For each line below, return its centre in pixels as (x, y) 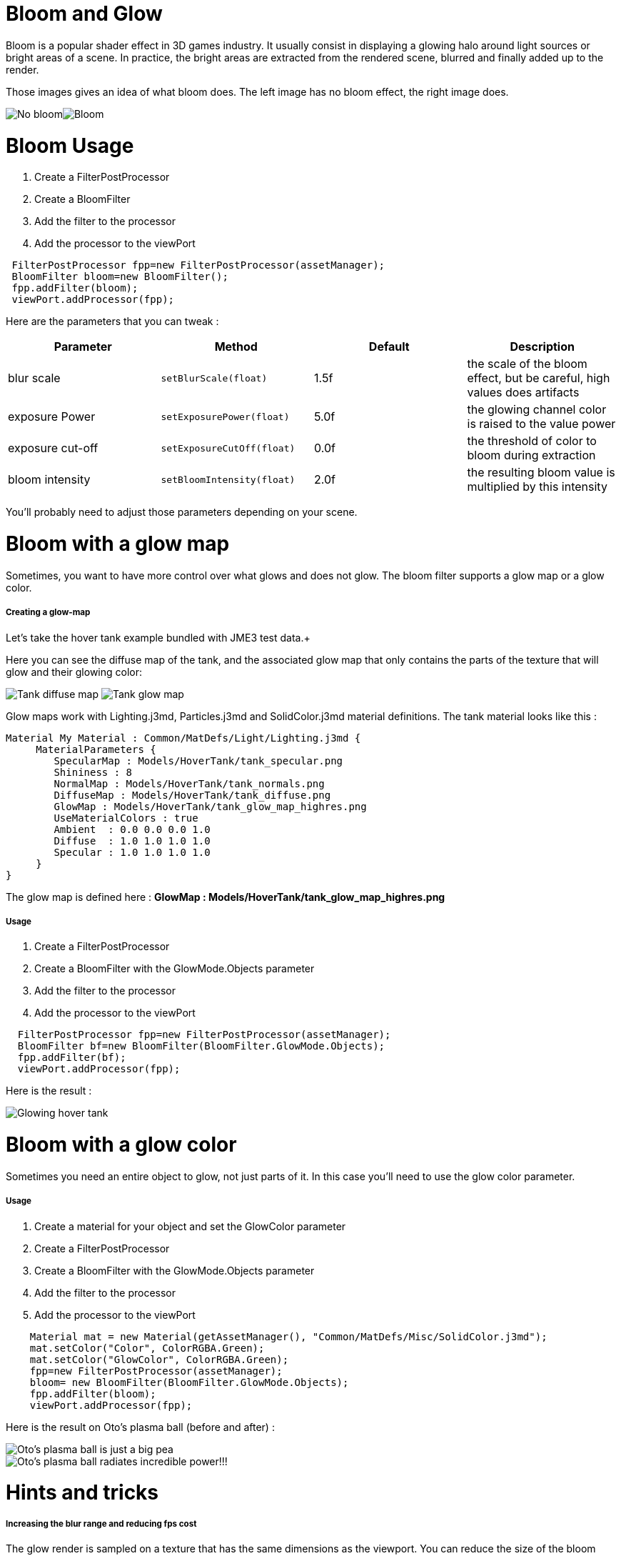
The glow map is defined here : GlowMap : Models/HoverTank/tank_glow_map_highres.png (226, 897)
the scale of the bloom (527, 364)
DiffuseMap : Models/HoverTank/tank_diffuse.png (192, 795)
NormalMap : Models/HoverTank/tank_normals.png (189, 783)
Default (389, 347)
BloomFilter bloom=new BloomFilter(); (120, 277)
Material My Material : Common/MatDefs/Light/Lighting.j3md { (183, 738)
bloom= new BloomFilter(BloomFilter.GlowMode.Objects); (189, 1382)
